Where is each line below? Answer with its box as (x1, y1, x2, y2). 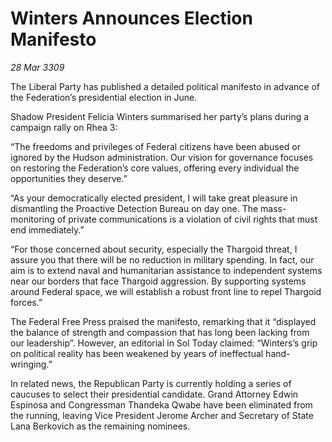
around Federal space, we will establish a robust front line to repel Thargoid (10, 285, 322, 297)
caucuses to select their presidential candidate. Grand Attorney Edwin (10, 388, 299, 400)
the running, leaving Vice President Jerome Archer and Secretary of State (10, 409, 314, 421)
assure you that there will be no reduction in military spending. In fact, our (10, 253, 315, 266)
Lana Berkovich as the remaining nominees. (10, 420, 191, 432)
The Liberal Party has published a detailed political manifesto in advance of (10, 80, 321, 92)
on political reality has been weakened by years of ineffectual (10, 347, 264, 359)
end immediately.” (10, 223, 85, 236)
